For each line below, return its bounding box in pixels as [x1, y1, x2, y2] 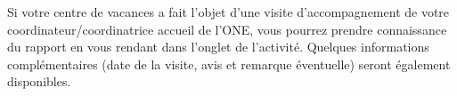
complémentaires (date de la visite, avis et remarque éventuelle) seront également [7, 54, 451, 73]
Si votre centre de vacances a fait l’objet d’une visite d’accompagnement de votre [7, 3, 450, 20]
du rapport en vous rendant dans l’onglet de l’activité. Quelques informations [7, 37, 429, 56]
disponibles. [7, 72, 71, 91]
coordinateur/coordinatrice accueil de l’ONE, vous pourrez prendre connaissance [7, 20, 447, 38]
